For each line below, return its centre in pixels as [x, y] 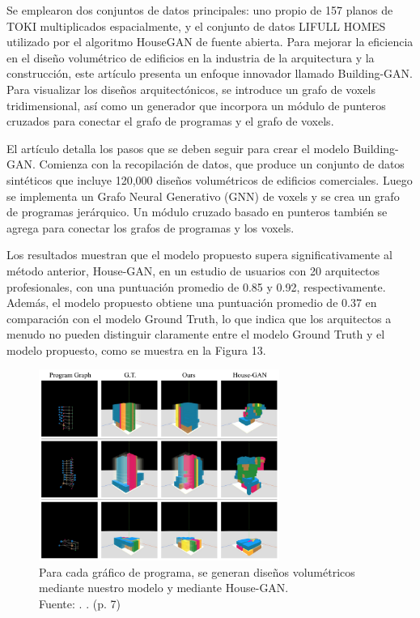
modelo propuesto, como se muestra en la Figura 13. [136, 349]
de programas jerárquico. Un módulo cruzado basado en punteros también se [197, 212]
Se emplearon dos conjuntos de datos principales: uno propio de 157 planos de [200, 10]
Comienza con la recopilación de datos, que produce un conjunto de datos [222, 164]
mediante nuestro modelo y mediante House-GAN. [164, 588]
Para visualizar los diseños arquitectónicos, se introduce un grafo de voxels [191, 89]
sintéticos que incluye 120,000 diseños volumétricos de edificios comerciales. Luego [210, 179]
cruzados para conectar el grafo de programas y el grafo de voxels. [170, 121]
